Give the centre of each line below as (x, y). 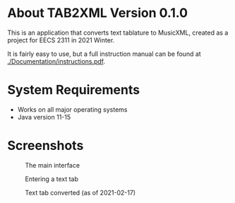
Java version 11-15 (44, 117)
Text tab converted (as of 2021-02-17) (80, 192)
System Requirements (73, 90)
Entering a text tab (52, 179)
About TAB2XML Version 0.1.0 (98, 13)
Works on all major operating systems (73, 109)
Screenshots (46, 146)
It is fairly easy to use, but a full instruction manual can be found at (104, 54)
